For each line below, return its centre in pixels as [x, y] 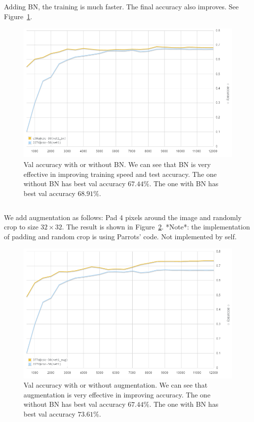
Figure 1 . [18, 16]
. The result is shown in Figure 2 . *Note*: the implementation [156, 227]
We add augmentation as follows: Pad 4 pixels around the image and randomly [123, 217]
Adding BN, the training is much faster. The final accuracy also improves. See [121, 7]
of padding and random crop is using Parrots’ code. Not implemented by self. [120, 236]
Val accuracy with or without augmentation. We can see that [116, 385]
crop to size [21, 227]
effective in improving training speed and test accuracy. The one [120, 174]
